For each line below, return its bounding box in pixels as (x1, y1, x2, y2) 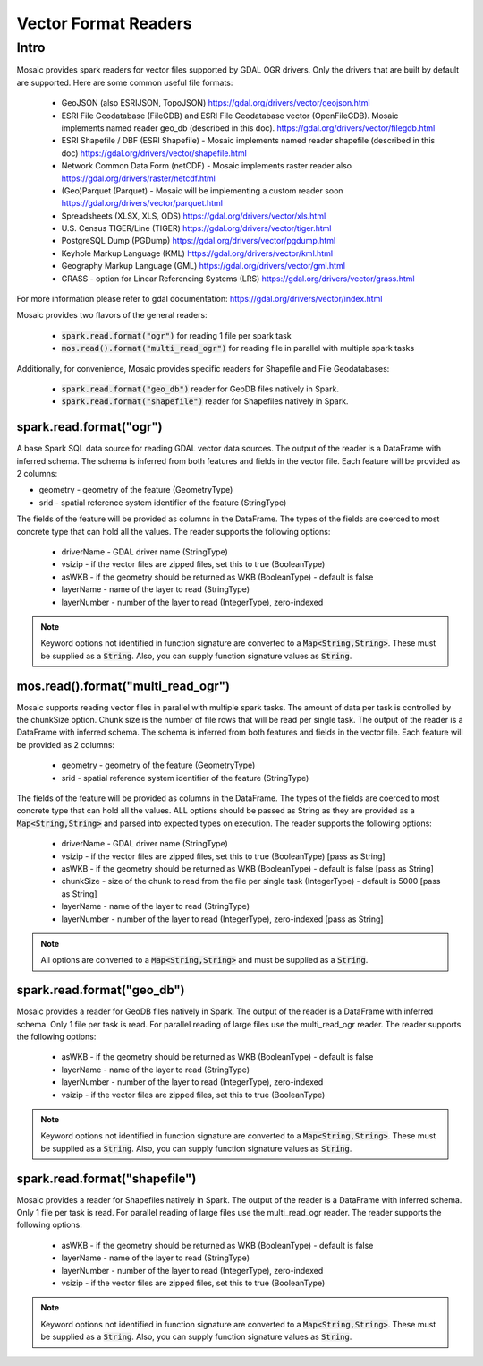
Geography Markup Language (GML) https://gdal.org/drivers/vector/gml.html (61, 261, 346, 271)
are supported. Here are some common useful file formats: (16, 77, 233, 88)
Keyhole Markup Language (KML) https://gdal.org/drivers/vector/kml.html (61, 247, 334, 259)
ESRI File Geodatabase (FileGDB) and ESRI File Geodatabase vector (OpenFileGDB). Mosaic (61, 110, 399, 121)
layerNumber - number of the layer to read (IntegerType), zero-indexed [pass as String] (61, 914, 384, 924)
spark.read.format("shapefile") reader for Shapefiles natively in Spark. (61, 396, 349, 407)
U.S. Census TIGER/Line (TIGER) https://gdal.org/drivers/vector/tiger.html (61, 223, 332, 234)
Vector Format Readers (16, 13, 192, 33)
